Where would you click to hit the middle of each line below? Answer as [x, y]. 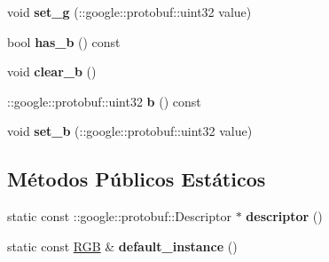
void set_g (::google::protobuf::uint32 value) [129, 12]
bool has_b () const [64, 41]
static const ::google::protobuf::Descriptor [119, 216]
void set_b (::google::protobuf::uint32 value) [130, 131]
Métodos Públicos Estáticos [137, 179]
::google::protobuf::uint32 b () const [104, 101]
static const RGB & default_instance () [122, 246]
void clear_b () [52, 71]
